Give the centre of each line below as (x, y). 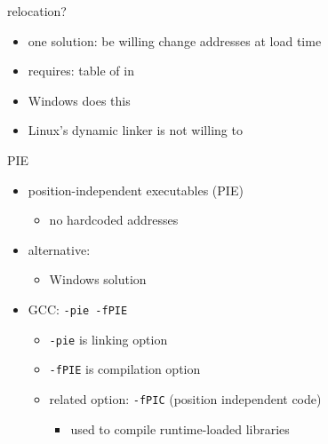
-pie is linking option (108, 339)
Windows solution (98, 279)
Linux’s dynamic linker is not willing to (135, 130)
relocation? (37, 11)
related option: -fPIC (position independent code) (185, 398)
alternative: (59, 249)
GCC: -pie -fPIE (78, 309)
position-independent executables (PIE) (136, 190)
